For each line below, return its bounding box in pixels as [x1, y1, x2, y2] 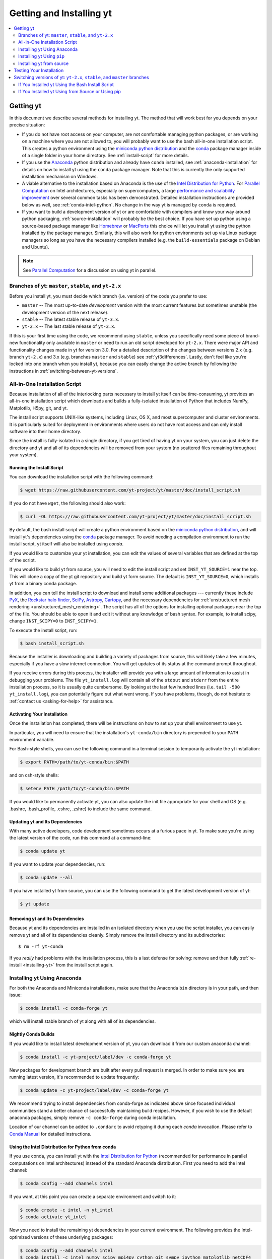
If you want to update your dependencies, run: [9, 861, 106, 867]
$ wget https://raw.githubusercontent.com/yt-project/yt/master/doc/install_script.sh [20, 487, 241, 493]
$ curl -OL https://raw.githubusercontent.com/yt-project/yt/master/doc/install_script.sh [20, 514, 251, 520]
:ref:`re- [239, 955, 256, 961]
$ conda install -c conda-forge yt [20, 1005, 108, 1011]
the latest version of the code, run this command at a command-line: [9, 835, 152, 841]
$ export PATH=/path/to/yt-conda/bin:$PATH [20, 759, 129, 765]
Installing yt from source [18, 60, 69, 66]
